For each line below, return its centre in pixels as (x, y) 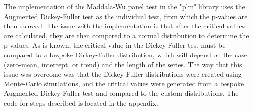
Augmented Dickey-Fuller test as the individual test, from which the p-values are (126, 16)
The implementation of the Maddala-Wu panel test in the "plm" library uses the (125, 6)
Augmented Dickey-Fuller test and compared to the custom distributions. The (121, 93)
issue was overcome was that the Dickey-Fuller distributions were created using (123, 74)
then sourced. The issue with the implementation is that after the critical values (125, 26)
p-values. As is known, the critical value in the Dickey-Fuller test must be (115, 45)
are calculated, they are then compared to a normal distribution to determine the (126, 35)
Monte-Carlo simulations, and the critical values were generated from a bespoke (124, 83)
